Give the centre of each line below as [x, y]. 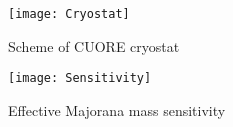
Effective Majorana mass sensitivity [117, 109]
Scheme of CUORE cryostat [94, 45]
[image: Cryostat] [69, 14]
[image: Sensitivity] [80, 78]
